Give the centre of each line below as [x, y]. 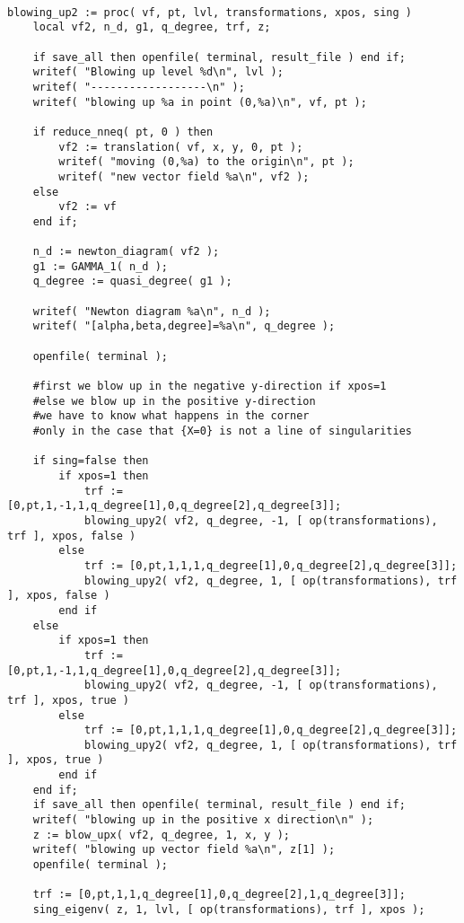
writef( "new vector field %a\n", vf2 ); [184, 176]
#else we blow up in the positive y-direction [174, 401]
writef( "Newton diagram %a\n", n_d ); [152, 311]
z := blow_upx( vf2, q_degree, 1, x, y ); [161, 835]
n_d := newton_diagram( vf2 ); [126, 252]
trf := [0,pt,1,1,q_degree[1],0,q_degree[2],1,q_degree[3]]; [219, 895]
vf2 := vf [88, 207]
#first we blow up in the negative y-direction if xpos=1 [210, 387]
